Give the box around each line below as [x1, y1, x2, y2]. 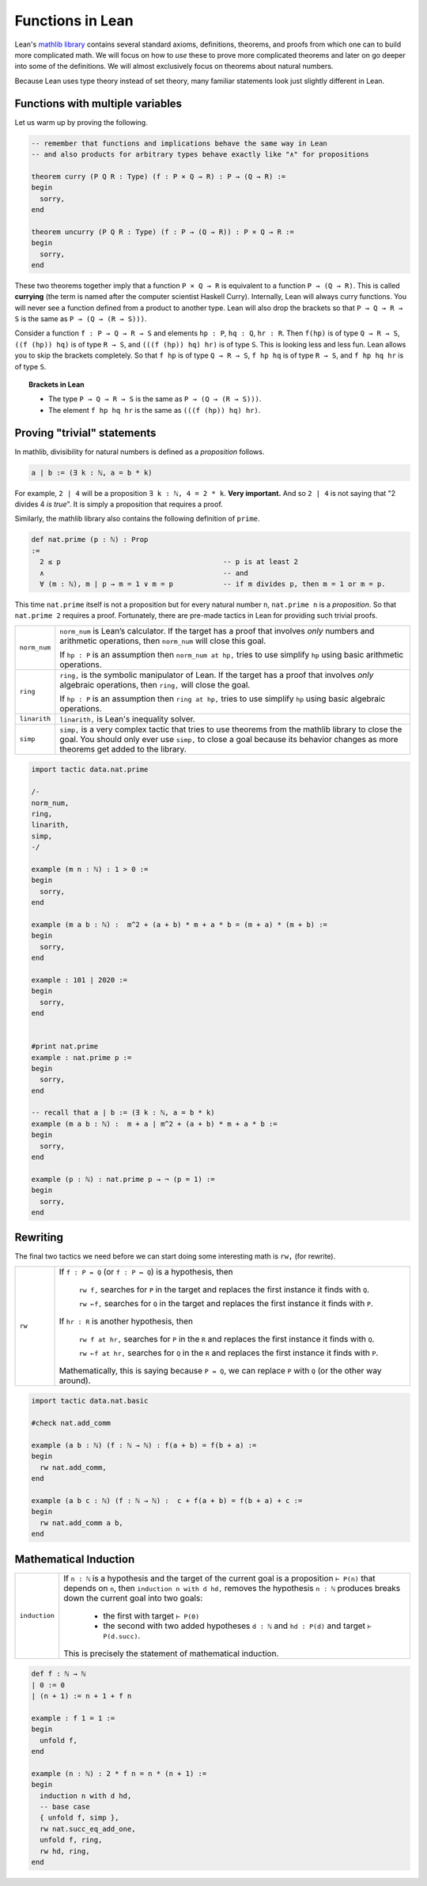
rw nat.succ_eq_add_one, [40, 1824, 136, 1833]
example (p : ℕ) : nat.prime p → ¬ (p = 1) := [31, 1175, 215, 1183]
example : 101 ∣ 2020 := [31, 975, 128, 984]
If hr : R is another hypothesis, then [59, 1316, 194, 1327]
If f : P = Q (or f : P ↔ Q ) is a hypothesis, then [59, 1266, 233, 1277]
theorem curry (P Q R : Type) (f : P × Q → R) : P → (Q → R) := [31, 172, 286, 181]
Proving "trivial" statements [14, 426, 157, 439]
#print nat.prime [31, 1042, 99, 1051]
